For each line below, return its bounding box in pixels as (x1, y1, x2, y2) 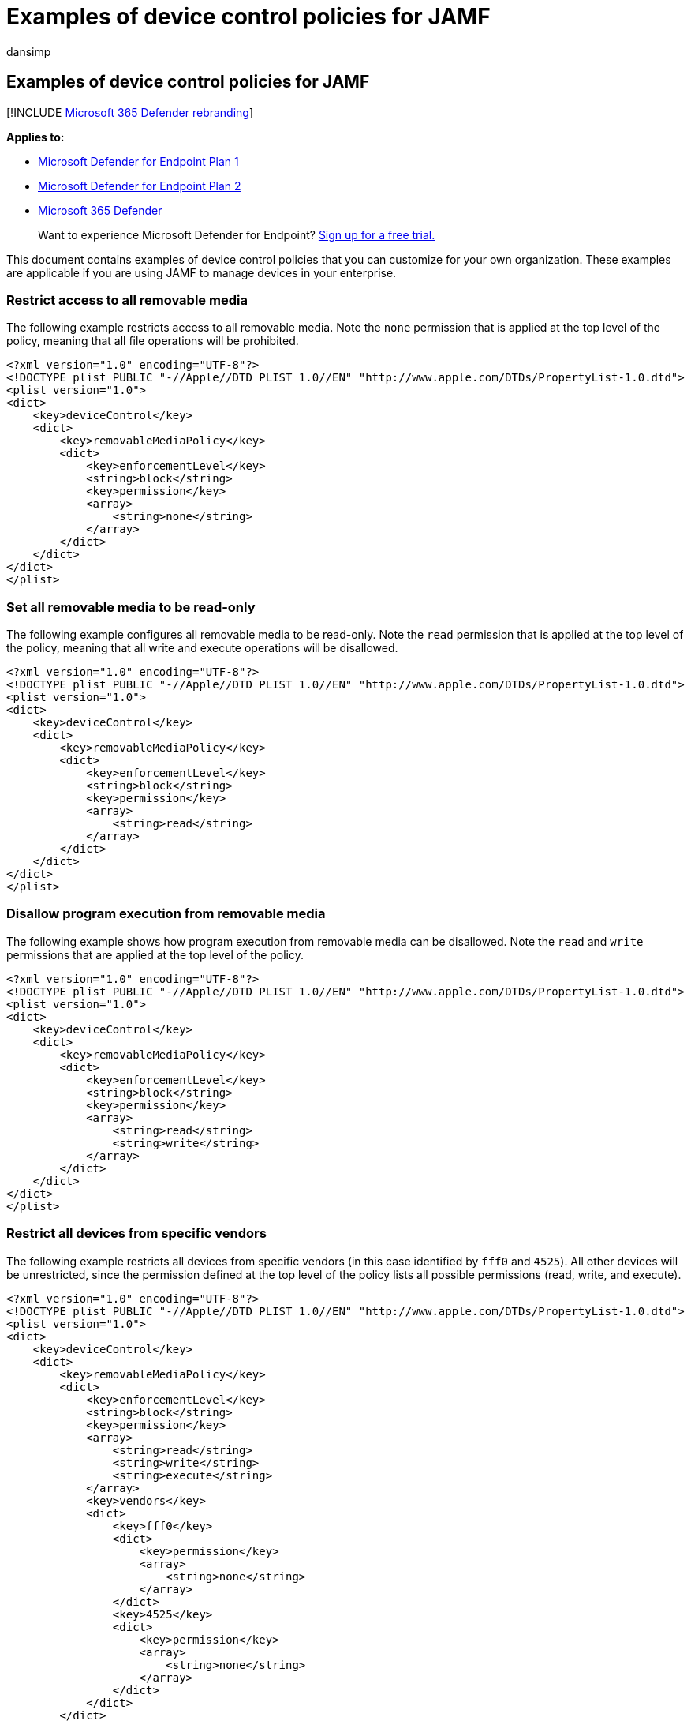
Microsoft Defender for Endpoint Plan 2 (38, 178, 241, 193)
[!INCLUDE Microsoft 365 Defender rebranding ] (6, 105, 254, 119)
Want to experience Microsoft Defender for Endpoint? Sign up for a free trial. (38, 227, 435, 242)
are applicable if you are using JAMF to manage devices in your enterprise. (6, 265, 397, 279)
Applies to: (6, 129, 65, 144)
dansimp (6, 44, 51, 58)
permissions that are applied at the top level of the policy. (6, 947, 304, 962)
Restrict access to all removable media (6, 291, 248, 308)
